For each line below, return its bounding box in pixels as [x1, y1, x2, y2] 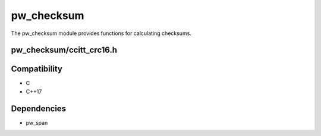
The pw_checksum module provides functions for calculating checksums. [11, 30, 191, 37]
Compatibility [11, 64, 62, 74]
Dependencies [11, 103, 67, 113]
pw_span [26, 119, 48, 126]
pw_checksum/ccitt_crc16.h [11, 45, 118, 55]
